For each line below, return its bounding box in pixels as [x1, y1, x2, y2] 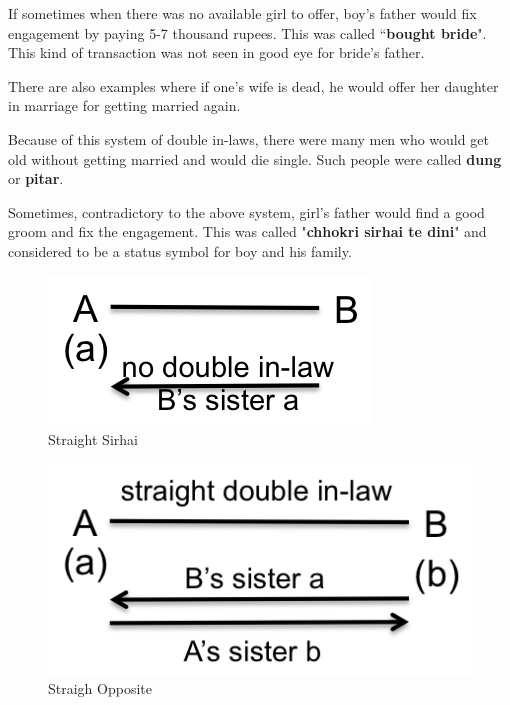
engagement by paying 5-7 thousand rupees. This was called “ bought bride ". [8, 22, 487, 43]
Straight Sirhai [48, 429, 138, 450]
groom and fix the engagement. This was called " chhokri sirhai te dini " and [8, 221, 487, 242]
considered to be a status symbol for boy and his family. [8, 240, 352, 261]
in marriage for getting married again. [8, 95, 241, 116]
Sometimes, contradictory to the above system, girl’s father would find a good [8, 201, 485, 222]
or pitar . [8, 168, 64, 189]
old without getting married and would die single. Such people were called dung [8, 148, 502, 169]
